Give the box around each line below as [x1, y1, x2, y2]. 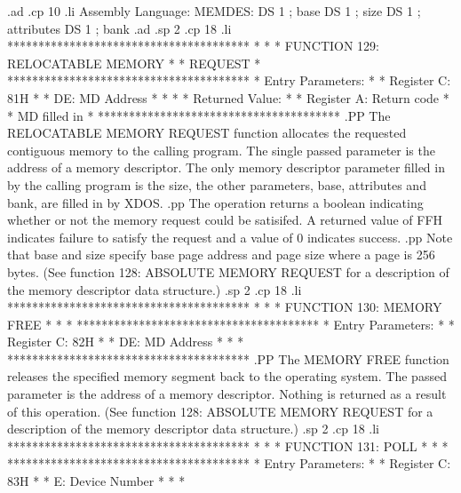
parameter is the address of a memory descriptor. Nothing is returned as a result [7, 385, 447, 403]
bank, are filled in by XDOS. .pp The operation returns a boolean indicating [7, 193, 424, 211]
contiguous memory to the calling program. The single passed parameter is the [7, 140, 435, 159]
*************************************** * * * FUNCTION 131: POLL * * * [7, 436, 449, 455]
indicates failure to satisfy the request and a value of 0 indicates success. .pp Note [7, 227, 453, 246]
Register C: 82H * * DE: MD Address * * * [7, 332, 244, 351]
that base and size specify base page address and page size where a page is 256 [7, 245, 435, 264]
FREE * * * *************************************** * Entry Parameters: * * [7, 314, 455, 333]
